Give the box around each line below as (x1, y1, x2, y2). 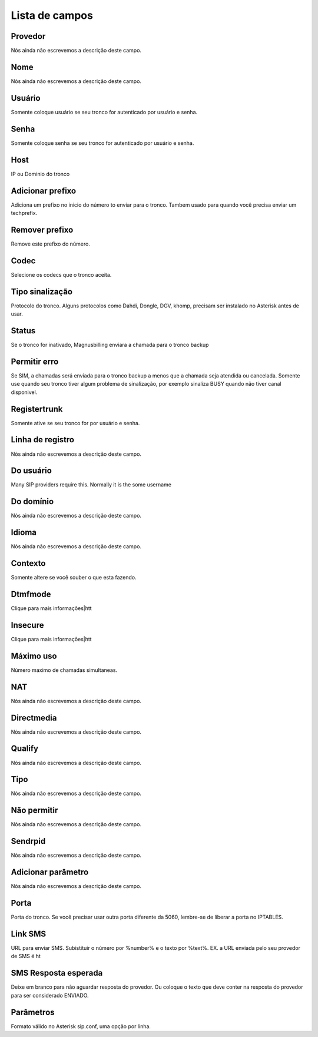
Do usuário (11, 466, 52, 476)
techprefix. (11, 209, 38, 216)
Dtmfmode (11, 589, 51, 599)
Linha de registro (11, 435, 75, 445)
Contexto (11, 558, 46, 568)
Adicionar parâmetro (11, 867, 89, 877)
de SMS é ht (11, 953, 41, 960)
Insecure (11, 620, 44, 630)
